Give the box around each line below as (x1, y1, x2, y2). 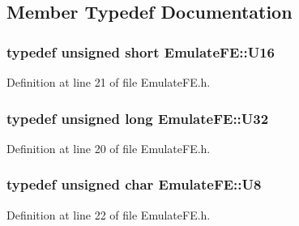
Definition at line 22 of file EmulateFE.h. (6, 206, 211, 223)
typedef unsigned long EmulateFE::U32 (6, 108, 269, 128)
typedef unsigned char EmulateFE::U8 (6, 174, 262, 194)
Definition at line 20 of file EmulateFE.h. (6, 139, 211, 156)
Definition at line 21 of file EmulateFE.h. (6, 74, 211, 90)
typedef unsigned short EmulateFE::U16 (6, 41, 275, 62)
